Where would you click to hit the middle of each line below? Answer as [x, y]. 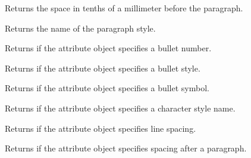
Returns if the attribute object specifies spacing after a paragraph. [126, 148]
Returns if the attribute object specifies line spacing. [101, 128]
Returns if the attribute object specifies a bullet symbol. [107, 88]
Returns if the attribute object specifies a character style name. [120, 108]
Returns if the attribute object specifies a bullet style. [103, 68]
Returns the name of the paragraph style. [80, 28]
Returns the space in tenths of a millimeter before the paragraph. [124, 8]
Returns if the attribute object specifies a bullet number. [108, 48]
